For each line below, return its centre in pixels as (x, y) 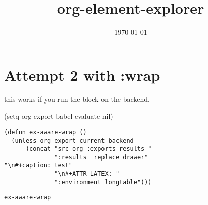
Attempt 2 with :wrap (82, 75)
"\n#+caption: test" (38, 166)
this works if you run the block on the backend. (77, 99)
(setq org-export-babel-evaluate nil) (59, 116)
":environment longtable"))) (103, 182)
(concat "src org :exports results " (88, 149)
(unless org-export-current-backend (72, 140)
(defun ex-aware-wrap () (45, 132)
